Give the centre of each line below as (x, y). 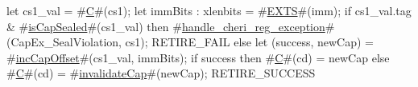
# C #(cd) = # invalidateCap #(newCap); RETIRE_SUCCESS (161, 73)
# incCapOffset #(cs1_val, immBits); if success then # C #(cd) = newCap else (198, 57)
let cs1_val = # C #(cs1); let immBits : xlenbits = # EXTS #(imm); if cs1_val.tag (209, 10)
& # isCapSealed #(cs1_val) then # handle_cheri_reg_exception (166, 26)
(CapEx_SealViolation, (64, 42)
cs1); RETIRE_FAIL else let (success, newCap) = (249, 42)
